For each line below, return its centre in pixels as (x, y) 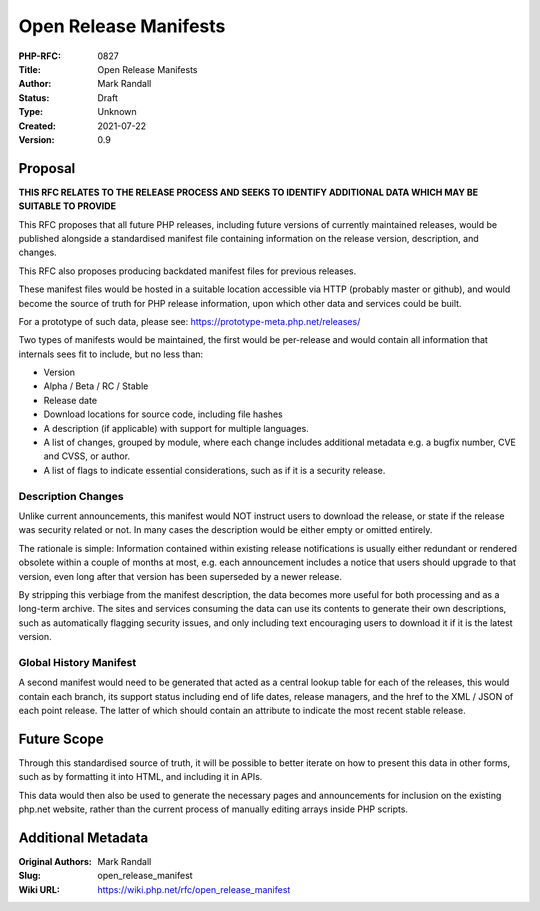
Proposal (47, 168)
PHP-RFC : (40, 56)
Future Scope (61, 738)
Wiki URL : (39, 889)
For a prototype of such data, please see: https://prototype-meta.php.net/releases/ (189, 321)
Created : (37, 126)
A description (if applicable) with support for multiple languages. (176, 428)
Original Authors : (55, 861)
